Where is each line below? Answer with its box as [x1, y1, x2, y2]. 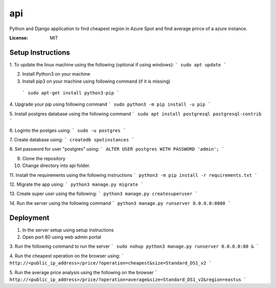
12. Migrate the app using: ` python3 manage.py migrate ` [9, 181, 144, 187]
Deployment [9, 213, 50, 222]
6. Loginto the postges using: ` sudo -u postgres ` [9, 127, 126, 133]
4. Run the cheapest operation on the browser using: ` [9, 253, 125, 259]
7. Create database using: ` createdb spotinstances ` [9, 136, 135, 142]
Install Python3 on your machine [22, 71, 90, 77]
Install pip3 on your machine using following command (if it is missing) [22, 78, 171, 84]
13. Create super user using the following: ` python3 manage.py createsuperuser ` [9, 190, 198, 197]
